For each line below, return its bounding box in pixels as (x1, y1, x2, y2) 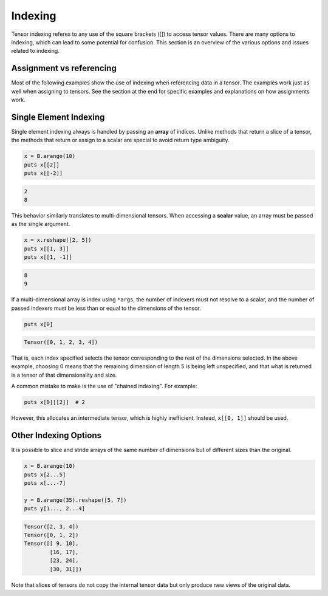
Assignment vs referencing (11, 63, 117, 74)
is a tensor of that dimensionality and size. (11, 371, 117, 378)
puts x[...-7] (24, 479, 66, 486)
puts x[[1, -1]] (24, 254, 73, 261)
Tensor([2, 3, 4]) (24, 523, 79, 530)
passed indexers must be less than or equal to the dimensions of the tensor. (11, 304, 202, 312)
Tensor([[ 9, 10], (24, 540, 79, 547)
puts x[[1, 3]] (24, 245, 69, 252)
